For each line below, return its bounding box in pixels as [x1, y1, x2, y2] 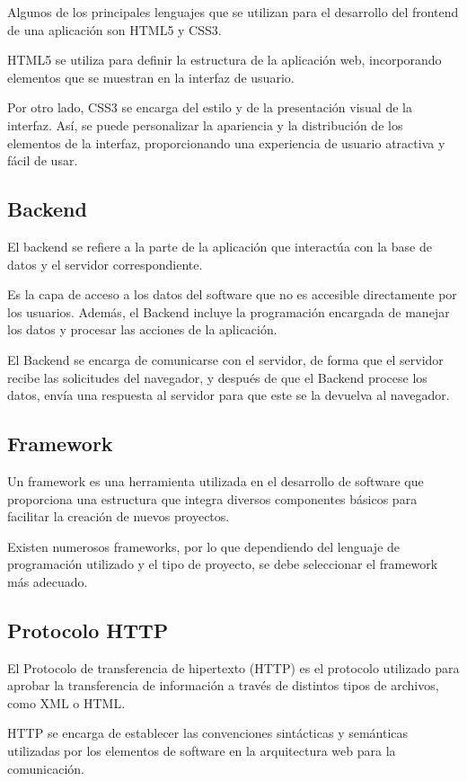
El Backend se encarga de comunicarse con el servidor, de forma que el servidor [7, 350, 444, 368]
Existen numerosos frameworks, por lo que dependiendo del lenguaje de [7, 537, 401, 555]
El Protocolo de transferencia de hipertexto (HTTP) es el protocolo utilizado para [7, 658, 460, 677]
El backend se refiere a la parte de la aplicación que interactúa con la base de [7, 236, 432, 255]
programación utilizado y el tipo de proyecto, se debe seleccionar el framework [7, 555, 438, 573]
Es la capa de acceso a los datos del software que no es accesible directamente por [7, 285, 457, 304]
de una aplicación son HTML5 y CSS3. [7, 20, 222, 39]
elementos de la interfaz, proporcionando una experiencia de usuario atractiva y [7, 133, 445, 152]
